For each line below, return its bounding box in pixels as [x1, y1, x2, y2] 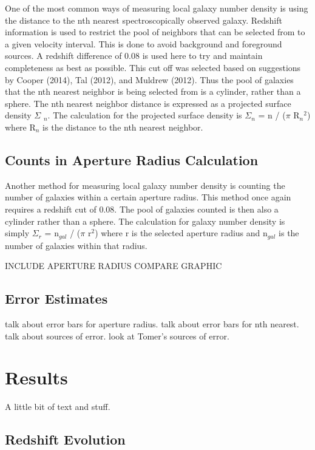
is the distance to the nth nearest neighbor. [42, 120, 203, 133]
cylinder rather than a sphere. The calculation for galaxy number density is [5, 214, 285, 227]
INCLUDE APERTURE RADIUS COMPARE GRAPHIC [5, 259, 222, 272]
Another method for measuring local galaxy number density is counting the [5, 179, 285, 191]
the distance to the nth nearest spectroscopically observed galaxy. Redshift [5, 13, 282, 26]
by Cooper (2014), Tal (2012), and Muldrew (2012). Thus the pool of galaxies [5, 73, 294, 86]
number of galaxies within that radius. [5, 239, 147, 251]
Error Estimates [5, 289, 108, 308]
